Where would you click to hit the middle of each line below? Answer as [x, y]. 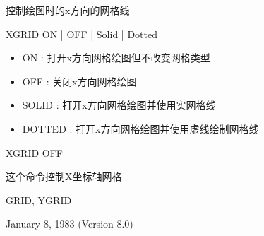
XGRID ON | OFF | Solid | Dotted [82, 34]
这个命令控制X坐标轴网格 [64, 176]
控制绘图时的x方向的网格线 [68, 10]
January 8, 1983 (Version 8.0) [70, 224]
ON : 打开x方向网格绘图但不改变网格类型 [116, 58]
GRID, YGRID [39, 200]
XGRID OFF [34, 152]
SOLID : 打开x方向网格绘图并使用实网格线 [119, 105]
